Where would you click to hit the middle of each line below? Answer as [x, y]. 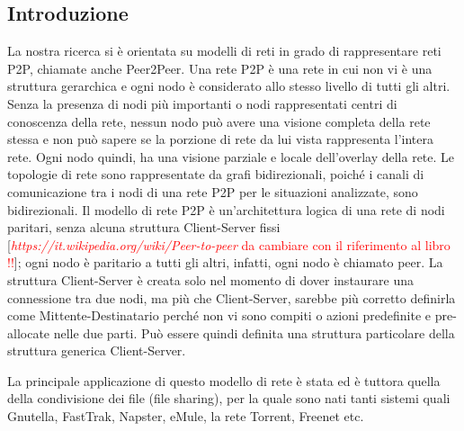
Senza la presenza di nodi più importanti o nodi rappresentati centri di [202, 103]
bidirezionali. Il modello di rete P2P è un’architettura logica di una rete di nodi [226, 209]
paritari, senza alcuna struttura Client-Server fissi [144, 227]
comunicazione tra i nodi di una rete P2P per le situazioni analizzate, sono [213, 191]
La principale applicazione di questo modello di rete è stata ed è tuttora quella [224, 380]
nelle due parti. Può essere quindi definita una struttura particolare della [254, 332]
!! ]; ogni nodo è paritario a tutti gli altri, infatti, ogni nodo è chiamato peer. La [225, 262]
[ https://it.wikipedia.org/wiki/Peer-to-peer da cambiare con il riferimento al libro [229, 244]
